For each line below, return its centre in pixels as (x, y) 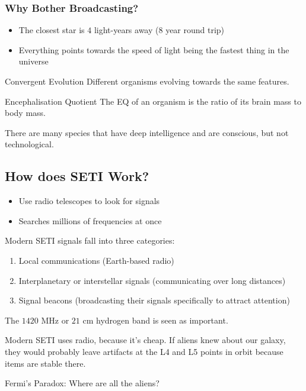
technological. (29, 144)
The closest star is (52, 30)
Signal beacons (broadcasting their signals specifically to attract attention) (154, 300)
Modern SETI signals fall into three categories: (90, 240)
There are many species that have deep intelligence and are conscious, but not (147, 132)
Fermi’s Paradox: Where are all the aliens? (82, 383)
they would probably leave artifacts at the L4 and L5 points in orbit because (144, 351)
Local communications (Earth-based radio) (96, 260)
